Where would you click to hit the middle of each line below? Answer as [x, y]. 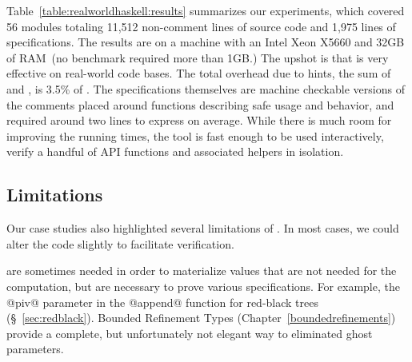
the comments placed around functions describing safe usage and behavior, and [200, 104]
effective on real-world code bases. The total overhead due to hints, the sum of [199, 73]
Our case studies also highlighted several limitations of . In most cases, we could [203, 228]
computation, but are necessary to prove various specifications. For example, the [203, 286]
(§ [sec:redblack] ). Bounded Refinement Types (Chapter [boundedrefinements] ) [201, 318]
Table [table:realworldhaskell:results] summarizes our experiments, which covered [206, 10]
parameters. [35, 349]
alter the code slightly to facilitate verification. [120, 243]
